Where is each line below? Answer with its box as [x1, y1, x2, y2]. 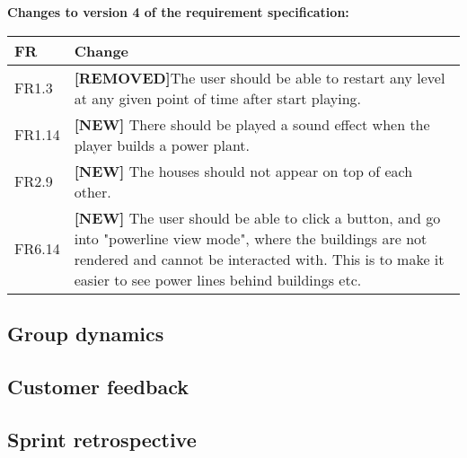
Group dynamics [7, 319, 164, 347]
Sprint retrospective [7, 425, 197, 453]
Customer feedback [7, 372, 189, 400]
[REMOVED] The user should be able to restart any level [74, 66, 445, 88]
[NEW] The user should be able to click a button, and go [74, 207, 441, 228]
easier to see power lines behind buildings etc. [74, 269, 362, 290]
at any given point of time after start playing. [74, 87, 362, 109]
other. [74, 181, 111, 202]
